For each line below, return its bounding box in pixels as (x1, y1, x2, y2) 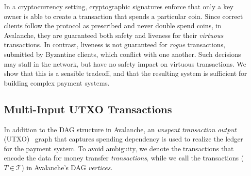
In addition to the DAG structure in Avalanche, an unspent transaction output (4, 124, 236, 134)
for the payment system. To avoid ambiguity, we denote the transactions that (4, 143, 234, 153)
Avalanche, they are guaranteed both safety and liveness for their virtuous (4, 30, 223, 40)
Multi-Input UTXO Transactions (4, 101, 172, 116)
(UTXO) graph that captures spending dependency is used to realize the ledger (4, 134, 243, 144)
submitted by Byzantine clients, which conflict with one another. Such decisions (4, 49, 241, 59)
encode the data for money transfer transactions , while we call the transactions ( (4, 153, 244, 163)
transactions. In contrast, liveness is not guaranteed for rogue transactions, (4, 39, 225, 50)
